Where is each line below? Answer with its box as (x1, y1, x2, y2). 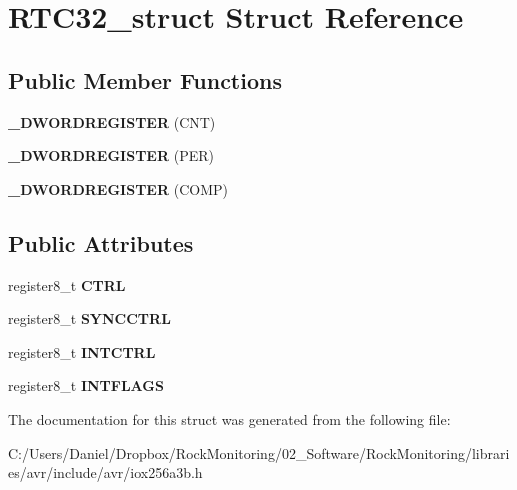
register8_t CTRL (8, 274, 126, 295)
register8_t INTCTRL (8, 341, 156, 362)
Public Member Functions (8, 64, 282, 95)
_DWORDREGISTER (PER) (8, 145, 214, 166)
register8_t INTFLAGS (8, 375, 164, 396)
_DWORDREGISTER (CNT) (8, 111, 216, 132)
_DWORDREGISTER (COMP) (8, 178, 228, 199)
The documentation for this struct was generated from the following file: (8, 408, 451, 429)
